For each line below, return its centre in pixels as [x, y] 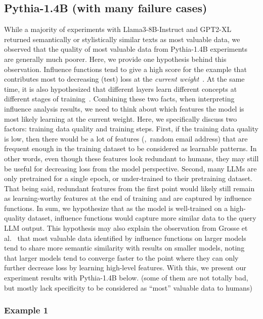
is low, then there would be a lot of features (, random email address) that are [126, 138]
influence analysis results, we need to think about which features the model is [124, 108]
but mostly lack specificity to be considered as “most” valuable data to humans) [128, 287]
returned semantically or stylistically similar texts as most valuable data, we [122, 39]
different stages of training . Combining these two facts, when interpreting [119, 99]
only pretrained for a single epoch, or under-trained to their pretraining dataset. [128, 178]
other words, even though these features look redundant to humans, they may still [131, 158]
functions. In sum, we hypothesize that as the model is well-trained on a [116, 208]
